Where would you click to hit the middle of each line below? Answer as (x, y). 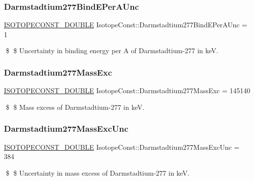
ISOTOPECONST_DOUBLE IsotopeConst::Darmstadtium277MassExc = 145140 (127, 90)
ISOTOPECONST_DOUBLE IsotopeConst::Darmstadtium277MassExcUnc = (122, 147)
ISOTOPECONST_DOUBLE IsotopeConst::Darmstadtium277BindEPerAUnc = (126, 25)
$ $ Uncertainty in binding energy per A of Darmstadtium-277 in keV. (112, 50)
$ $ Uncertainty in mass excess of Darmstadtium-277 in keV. (98, 172)
